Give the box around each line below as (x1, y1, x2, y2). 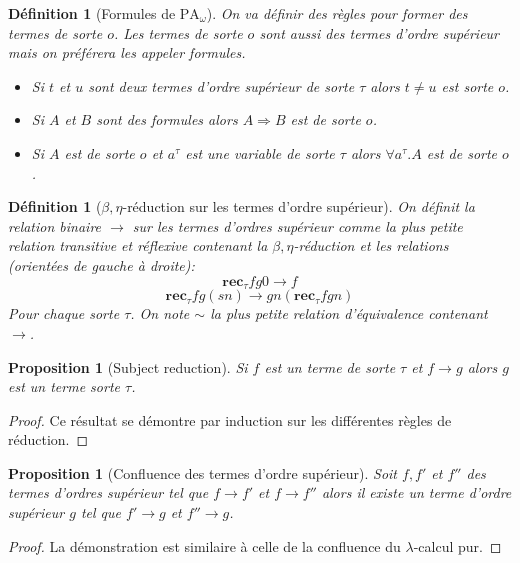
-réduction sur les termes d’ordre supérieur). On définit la (122, 196, 475, 217)
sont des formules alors (96, 109, 238, 130)
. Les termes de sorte (113, 22, 243, 43)
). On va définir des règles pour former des (206, 3, 468, 23)
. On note (130, 303, 190, 324)
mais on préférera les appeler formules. (8, 42, 246, 63)
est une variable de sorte (185, 142, 335, 163)
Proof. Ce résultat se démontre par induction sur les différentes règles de (8, 409, 452, 430)
